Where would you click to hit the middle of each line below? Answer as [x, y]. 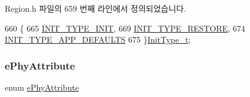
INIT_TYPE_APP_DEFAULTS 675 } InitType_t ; [98, 39]
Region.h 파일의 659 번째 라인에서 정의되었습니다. [96, 8]
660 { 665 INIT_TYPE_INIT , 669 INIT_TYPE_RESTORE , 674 [125, 28]
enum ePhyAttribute [42, 87]
